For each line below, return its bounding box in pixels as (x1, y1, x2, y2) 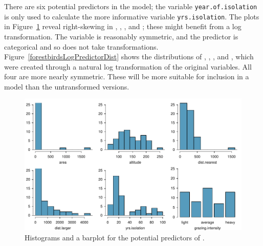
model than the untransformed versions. (4, 81, 129, 92)
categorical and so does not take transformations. (4, 41, 159, 52)
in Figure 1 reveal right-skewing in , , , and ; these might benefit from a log (4, 21, 242, 32)
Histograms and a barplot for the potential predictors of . (25, 232, 205, 243)
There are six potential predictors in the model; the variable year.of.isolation (4, 1, 257, 11)
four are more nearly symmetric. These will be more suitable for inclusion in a (4, 71, 249, 82)
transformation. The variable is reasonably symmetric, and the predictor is (4, 31, 238, 41)
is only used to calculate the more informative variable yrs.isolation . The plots (4, 11, 259, 21)
